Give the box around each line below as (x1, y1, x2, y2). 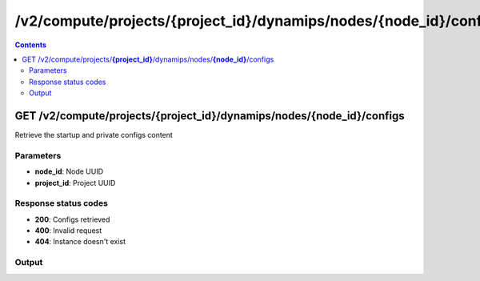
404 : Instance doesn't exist (34, 237, 126, 247)
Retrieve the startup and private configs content (14, 130, 174, 140)
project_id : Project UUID (34, 178, 116, 187)
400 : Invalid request (34, 226, 102, 235)
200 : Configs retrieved (34, 215, 110, 224)
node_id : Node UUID (34, 167, 104, 176)
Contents (14, 40, 47, 50)
